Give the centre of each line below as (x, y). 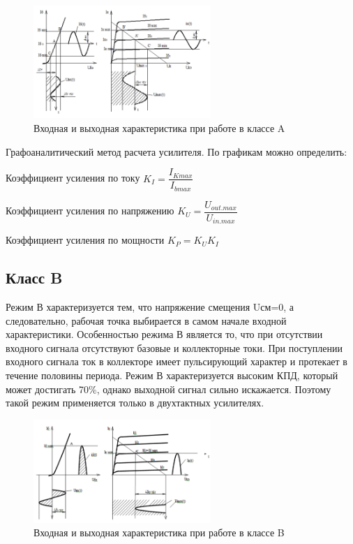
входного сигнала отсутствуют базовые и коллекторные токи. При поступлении (174, 347)
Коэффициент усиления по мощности (85, 240)
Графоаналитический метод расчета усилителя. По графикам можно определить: (176, 151)
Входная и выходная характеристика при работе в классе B (159, 532)
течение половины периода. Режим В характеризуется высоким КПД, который (172, 375)
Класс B (34, 278)
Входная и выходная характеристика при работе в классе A (159, 127)
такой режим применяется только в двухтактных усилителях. (135, 403)
